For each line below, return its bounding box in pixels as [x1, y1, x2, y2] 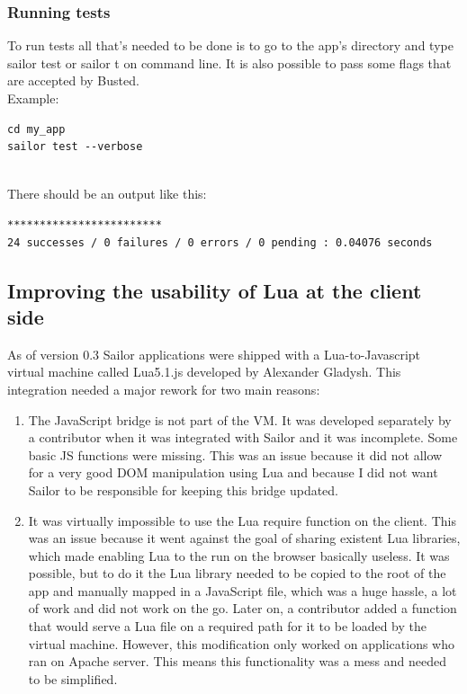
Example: [7, 89, 59, 107]
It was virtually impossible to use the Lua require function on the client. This [28, 511, 456, 529]
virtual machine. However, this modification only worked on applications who [28, 634, 454, 653]
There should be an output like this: [7, 184, 207, 203]
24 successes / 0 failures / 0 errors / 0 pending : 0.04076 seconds [7, 236, 433, 249]
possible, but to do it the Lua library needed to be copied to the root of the [28, 564, 446, 583]
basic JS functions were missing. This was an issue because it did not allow [28, 445, 443, 464]
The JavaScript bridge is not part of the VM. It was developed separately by [28, 410, 452, 429]
